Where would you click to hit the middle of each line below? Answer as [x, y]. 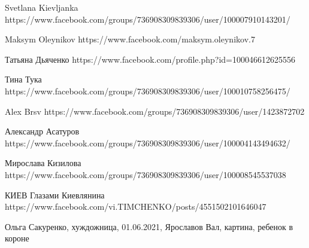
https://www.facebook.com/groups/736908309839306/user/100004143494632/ [148, 143]
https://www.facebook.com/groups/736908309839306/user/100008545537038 [146, 174]
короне [17, 238]
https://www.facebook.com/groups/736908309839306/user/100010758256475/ [148, 91]
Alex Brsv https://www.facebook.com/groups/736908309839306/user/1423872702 [155, 111]
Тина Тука [23, 79]
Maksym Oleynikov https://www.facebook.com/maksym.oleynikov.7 [130, 39]
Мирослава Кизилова [43, 163]
